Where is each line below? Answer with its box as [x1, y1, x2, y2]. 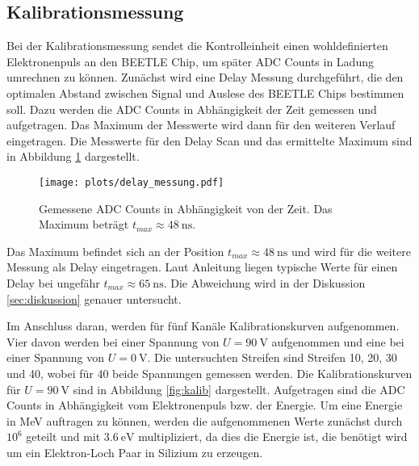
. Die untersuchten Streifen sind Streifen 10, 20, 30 [147, 349, 397, 366]
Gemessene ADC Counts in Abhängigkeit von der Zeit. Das [39, 199, 333, 216]
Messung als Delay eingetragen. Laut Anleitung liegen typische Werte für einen [6, 258, 398, 275]
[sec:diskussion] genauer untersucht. [6, 290, 182, 307]
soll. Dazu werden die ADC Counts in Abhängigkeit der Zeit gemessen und [6, 100, 377, 117]
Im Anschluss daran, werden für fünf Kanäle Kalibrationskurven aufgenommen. [6, 317, 400, 334]
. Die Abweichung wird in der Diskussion [163, 274, 366, 291]
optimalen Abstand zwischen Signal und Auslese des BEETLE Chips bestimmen [6, 84, 404, 101]
